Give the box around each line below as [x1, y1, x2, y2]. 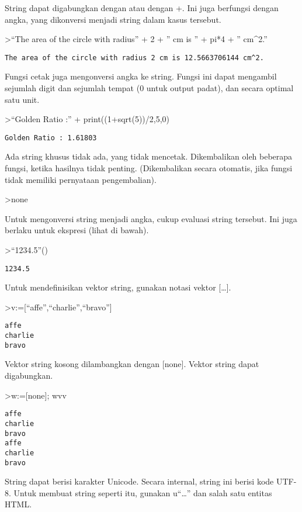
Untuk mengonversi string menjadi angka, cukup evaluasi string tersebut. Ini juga [5, 212, 297, 224]
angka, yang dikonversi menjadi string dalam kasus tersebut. [5, 13, 221, 25]
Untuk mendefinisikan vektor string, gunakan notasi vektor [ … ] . [5, 281, 231, 293]
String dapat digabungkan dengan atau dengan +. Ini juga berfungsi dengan [5, 2, 279, 13]
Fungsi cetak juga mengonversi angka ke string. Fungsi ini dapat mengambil [5, 70, 277, 82]
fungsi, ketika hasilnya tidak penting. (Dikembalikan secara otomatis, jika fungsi [5, 162, 293, 174]
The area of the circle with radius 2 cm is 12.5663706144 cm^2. [5, 53, 264, 62]
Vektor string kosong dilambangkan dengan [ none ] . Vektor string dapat [5, 358, 259, 370]
